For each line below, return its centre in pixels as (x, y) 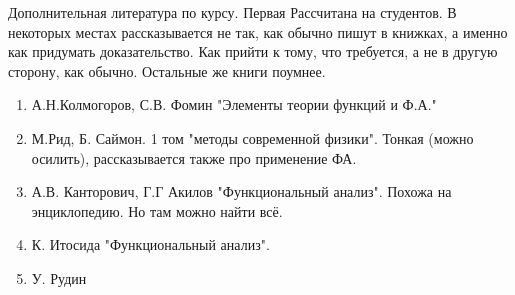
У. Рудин (59, 277)
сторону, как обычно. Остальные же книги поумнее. (167, 70)
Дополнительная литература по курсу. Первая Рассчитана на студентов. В (232, 12)
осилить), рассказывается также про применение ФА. (194, 157)
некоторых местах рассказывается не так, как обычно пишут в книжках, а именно (258, 31)
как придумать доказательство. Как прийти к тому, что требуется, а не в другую (253, 51)
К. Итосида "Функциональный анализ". (150, 244)
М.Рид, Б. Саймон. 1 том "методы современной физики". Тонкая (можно (252, 137)
